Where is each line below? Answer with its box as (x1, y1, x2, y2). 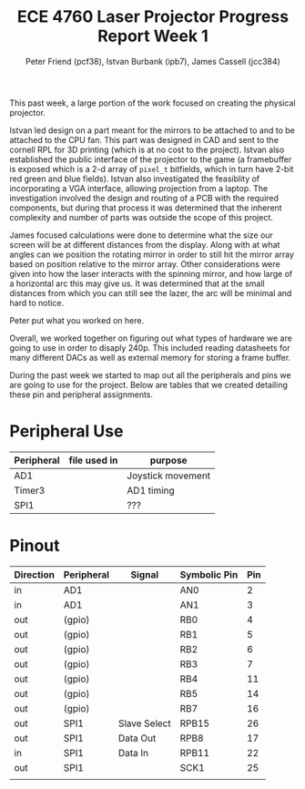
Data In (117, 746, 148, 759)
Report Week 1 (97, 26, 209, 46)
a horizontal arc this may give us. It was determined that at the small (9, 278, 266, 289)
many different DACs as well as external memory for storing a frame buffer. (9, 352, 291, 363)
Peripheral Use (9, 421, 124, 442)
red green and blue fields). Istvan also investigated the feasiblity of (9, 173, 260, 184)
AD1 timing (127, 484, 175, 497)
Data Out (117, 732, 157, 744)
